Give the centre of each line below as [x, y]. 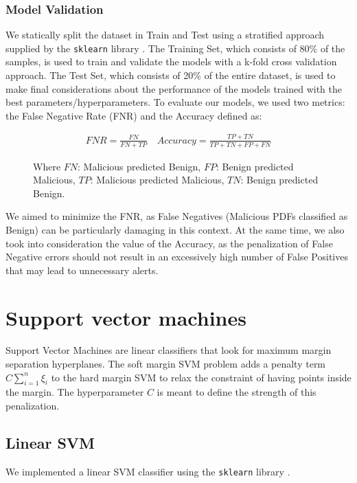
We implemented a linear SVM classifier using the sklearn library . [148, 471]
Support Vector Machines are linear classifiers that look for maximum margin [169, 350]
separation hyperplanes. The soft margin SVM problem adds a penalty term [166, 364]
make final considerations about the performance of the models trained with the [174, 88]
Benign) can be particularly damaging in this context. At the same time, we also [175, 229]
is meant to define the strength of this [237, 392]
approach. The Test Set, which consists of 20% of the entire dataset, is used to [171, 75]
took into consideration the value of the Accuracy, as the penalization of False [169, 243]
